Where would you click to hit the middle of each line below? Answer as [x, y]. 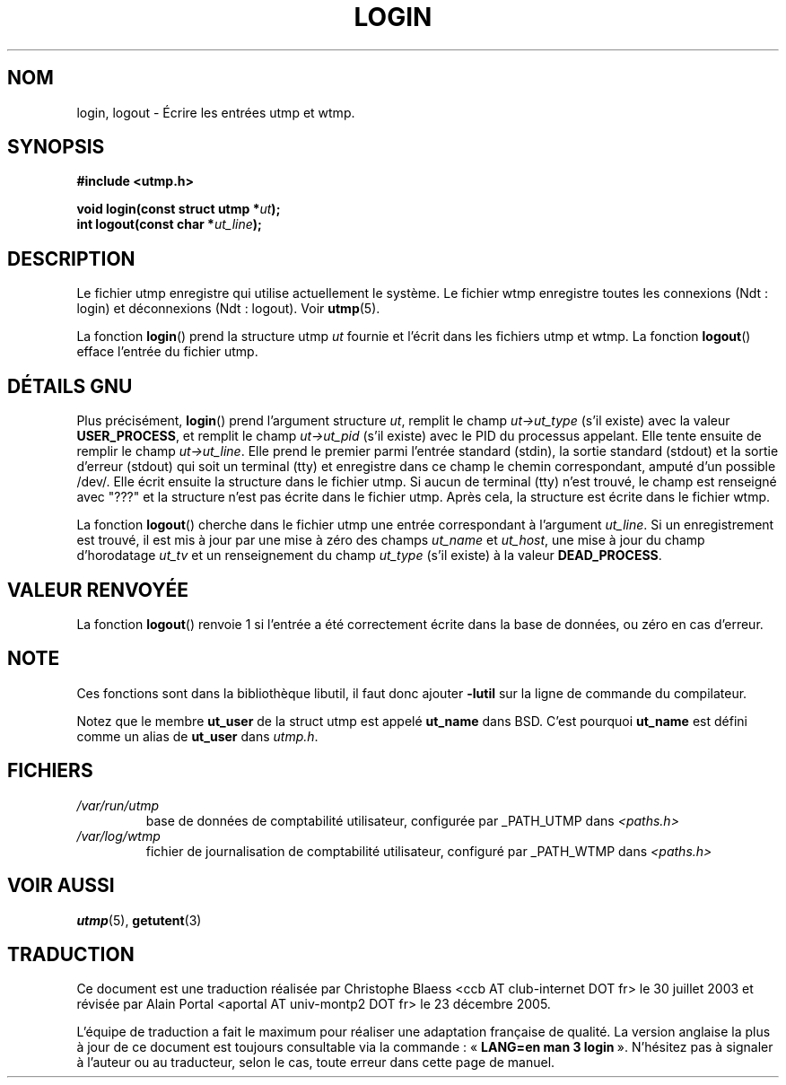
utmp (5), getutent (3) [139, 920]
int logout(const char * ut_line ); [169, 224]
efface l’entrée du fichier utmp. [167, 352]
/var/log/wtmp [118, 836]
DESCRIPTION [71, 258]
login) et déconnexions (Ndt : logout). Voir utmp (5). [228, 309]
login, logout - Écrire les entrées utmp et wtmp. [216, 112]
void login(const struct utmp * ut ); [179, 209]
